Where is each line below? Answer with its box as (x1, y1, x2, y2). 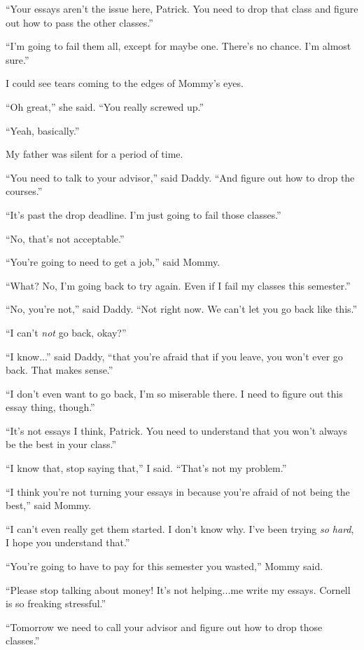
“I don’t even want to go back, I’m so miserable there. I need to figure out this (6, 386, 343, 400)
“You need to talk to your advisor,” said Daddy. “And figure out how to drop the (6, 170, 355, 184)
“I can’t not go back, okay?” (6, 325, 127, 339)
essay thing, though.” (6, 400, 95, 414)
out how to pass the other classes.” (6, 15, 153, 29)
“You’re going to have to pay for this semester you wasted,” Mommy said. (6, 559, 323, 574)
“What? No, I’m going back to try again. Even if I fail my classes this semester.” (6, 278, 351, 292)
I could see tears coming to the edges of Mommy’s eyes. (6, 76, 244, 90)
